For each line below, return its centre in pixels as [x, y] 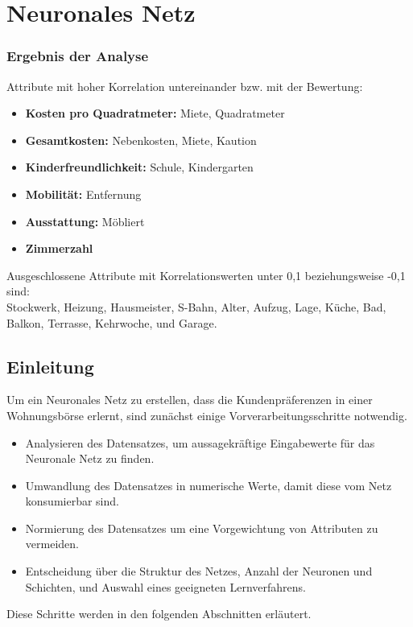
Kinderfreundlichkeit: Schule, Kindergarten [139, 167]
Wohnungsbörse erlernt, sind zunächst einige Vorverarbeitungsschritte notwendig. [207, 415]
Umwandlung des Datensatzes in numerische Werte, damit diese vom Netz [209, 485]
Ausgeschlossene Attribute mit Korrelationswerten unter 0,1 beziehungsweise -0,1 [206, 275]
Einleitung [50, 366]
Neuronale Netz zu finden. [90, 458]
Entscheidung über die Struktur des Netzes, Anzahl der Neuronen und [199, 571]
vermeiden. [52, 544]
